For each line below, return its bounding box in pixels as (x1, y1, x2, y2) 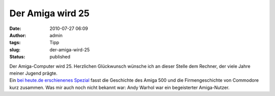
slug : (9, 46, 20, 53)
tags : (9, 40, 21, 46)
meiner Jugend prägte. (9, 70, 58, 76)
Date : (9, 25, 21, 31)
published (49, 54, 71, 60)
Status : (9, 54, 25, 60)
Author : (9, 32, 26, 38)
